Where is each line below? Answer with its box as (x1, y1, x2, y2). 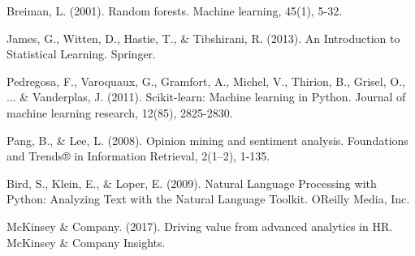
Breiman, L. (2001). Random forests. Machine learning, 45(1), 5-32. (6, 2, 343, 19)
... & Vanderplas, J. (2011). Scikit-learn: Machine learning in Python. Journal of (6, 88, 406, 105)
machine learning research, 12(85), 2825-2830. (6, 104, 233, 121)
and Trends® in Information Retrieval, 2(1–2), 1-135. (6, 147, 270, 164)
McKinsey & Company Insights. (6, 233, 166, 250)
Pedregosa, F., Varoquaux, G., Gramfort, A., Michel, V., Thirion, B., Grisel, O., (6, 72, 405, 89)
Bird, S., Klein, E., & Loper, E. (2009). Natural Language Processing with (6, 174, 377, 191)
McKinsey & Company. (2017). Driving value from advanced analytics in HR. (6, 217, 393, 234)
